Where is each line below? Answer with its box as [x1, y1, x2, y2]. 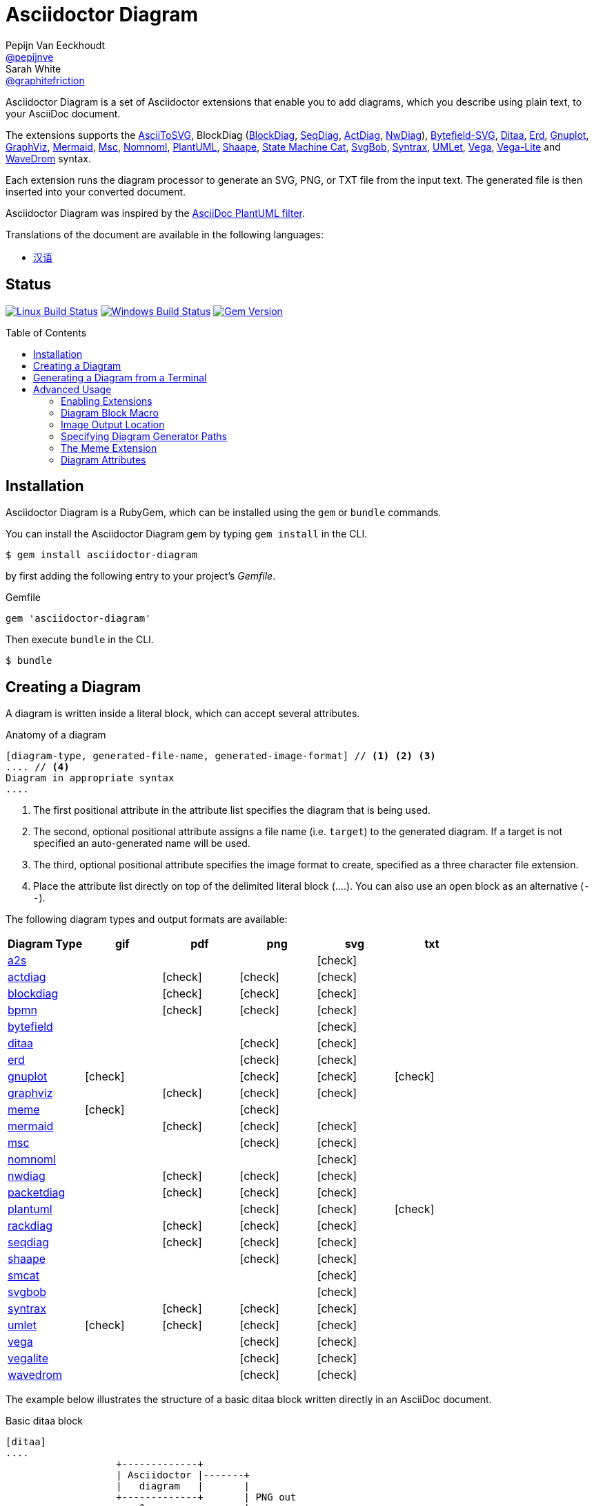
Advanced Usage [33, 383, 112, 395]
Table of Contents [6, 326, 87, 339]
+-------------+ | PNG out [116, 1491, 297, 1503]
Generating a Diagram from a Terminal [33, 371, 207, 383]
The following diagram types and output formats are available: [6, 913, 288, 926]
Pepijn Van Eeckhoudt [6, 39, 106, 51]
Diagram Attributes [61, 453, 146, 466]
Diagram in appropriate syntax [6, 772, 175, 784]
